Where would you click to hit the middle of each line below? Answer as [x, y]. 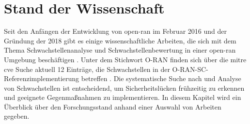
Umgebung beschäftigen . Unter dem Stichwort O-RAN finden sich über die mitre [125, 59]
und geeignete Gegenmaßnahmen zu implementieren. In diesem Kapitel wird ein [123, 97]
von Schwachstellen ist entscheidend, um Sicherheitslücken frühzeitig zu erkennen [124, 88]
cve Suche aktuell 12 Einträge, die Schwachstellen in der [87, 69]
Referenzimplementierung [42, 78]
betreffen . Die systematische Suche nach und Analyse [161, 78]
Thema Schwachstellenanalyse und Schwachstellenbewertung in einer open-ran [120, 50]
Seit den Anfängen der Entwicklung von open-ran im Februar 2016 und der [115, 31]
